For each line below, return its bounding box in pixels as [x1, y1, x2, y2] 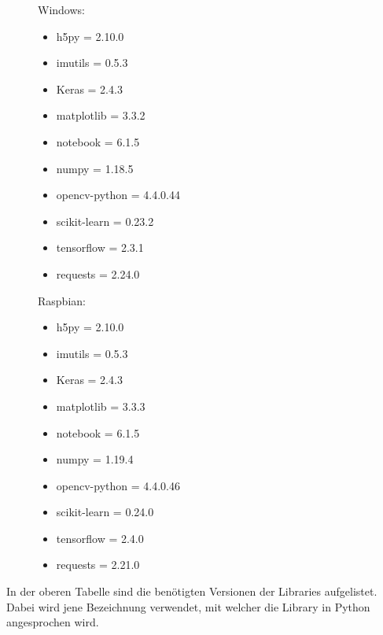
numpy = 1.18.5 [56, 160, 134, 176]
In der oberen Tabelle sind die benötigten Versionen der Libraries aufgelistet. [6, 583, 377, 600]
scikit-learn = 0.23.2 [56, 212, 154, 229]
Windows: [38, 2, 85, 17]
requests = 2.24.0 [56, 265, 140, 282]
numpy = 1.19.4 [56, 451, 134, 467]
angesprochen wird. [6, 614, 99, 630]
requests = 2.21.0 [56, 556, 140, 573]
